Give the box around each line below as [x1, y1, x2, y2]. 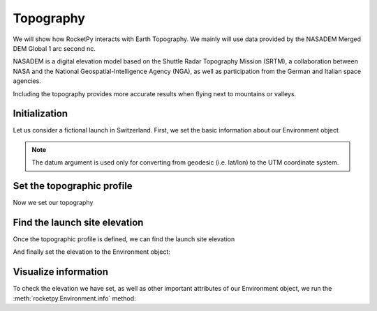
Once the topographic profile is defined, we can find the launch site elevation [13, 235, 235, 243]
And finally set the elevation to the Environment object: [13, 248, 171, 256]
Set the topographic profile [13, 180, 133, 192]
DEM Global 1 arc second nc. [13, 44, 96, 52]
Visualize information [13, 266, 108, 278]
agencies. [13, 77, 41, 85]
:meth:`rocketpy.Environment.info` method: [13, 294, 136, 303]
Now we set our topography [13, 199, 94, 207]
